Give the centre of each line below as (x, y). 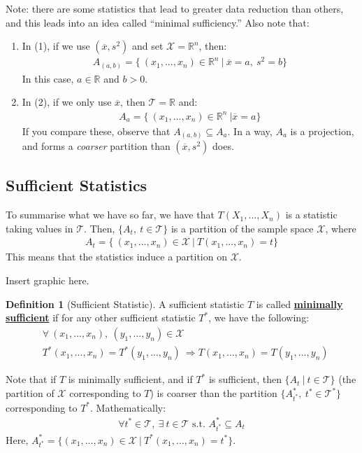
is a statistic (311, 215)
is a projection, (322, 131)
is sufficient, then (245, 379)
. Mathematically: (128, 407)
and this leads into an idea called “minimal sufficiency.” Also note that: (158, 22)
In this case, (48, 78)
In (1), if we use (56, 46)
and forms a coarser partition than (96, 146)
